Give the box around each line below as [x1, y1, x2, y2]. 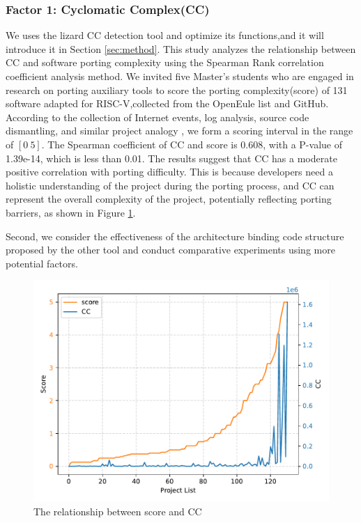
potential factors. [6, 256, 78, 270]
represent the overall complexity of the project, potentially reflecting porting [6, 192, 332, 206]
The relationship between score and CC [33, 504, 202, 518]
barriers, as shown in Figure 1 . [6, 205, 136, 219]
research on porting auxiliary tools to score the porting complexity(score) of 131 [6, 82, 348, 97]
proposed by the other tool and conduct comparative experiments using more [6, 242, 335, 257]
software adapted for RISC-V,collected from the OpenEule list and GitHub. [6, 96, 329, 111]
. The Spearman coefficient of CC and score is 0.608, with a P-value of [41, 136, 342, 151]
